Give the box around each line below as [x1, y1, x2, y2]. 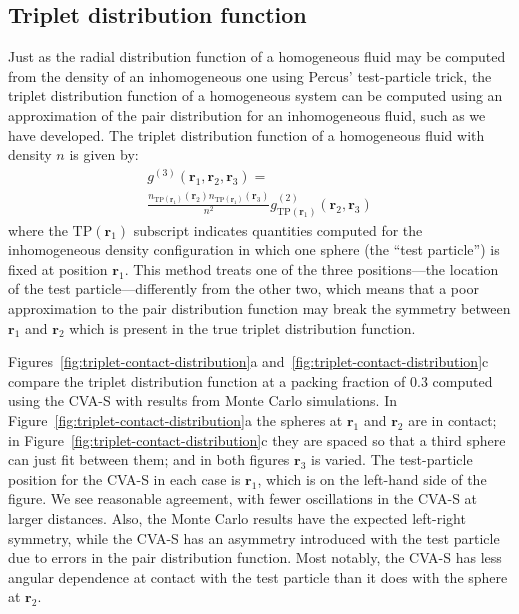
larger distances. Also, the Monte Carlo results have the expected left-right [8, 507, 466, 528]
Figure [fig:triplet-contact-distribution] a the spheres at [8, 409, 343, 430]
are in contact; [408, 409, 497, 430]
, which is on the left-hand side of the [257, 468, 487, 489]
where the [8, 219, 68, 240]
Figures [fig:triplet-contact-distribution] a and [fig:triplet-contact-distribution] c [8, 351, 489, 372]
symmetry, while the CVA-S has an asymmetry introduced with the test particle [8, 527, 500, 548]
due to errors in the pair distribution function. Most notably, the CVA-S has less [8, 547, 502, 568]
